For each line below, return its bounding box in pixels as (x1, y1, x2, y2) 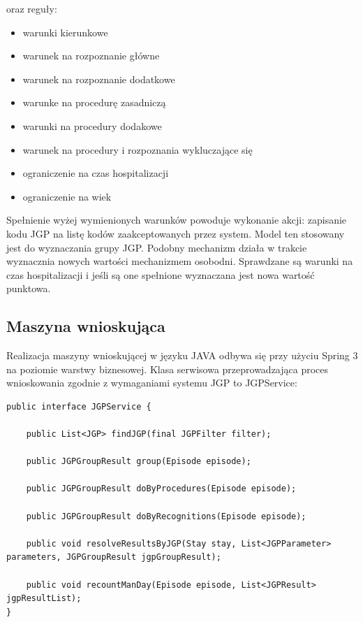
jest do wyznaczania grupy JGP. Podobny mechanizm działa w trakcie (6, 240, 307, 254)
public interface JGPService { (6, 401, 151, 412)
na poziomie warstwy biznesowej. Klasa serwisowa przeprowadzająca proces (6, 361, 329, 376)
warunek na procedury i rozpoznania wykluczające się (22, 142, 253, 157)
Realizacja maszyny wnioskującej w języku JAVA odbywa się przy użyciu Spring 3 (6, 348, 358, 363)
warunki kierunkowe (22, 24, 108, 39)
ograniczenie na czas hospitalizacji (22, 166, 169, 180)
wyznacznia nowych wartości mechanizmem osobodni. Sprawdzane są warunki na (6, 254, 353, 268)
